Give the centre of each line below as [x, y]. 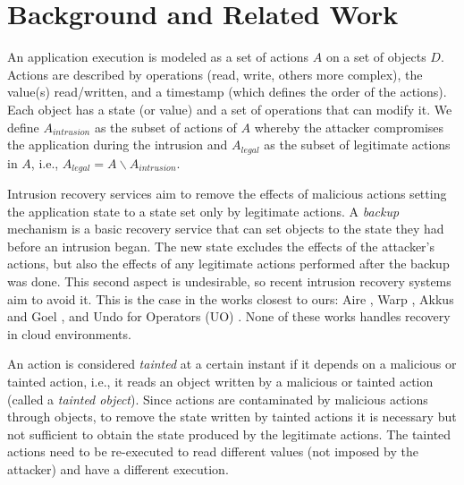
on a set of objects [376, 57]
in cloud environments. [69, 333]
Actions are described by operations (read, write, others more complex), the [215, 74]
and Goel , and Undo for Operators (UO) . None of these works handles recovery [229, 316]
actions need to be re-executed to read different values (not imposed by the [213, 451]
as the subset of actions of [165, 127]
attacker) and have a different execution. [118, 468]
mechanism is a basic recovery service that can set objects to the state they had [226, 229]
